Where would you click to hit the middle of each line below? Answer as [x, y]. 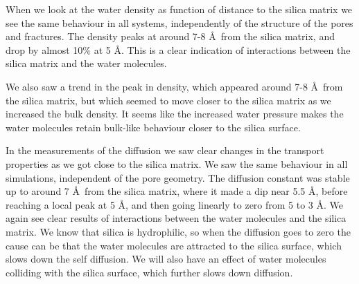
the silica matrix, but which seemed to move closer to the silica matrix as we [168, 100]
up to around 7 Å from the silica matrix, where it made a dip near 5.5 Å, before [177, 191]
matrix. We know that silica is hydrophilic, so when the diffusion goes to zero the [178, 231]
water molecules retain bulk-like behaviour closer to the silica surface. [153, 127]
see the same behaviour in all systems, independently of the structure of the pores [179, 22]
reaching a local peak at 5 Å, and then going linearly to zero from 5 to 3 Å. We [175, 204]
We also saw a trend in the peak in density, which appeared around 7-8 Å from [174, 86]
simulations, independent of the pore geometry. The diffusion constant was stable [178, 177]
